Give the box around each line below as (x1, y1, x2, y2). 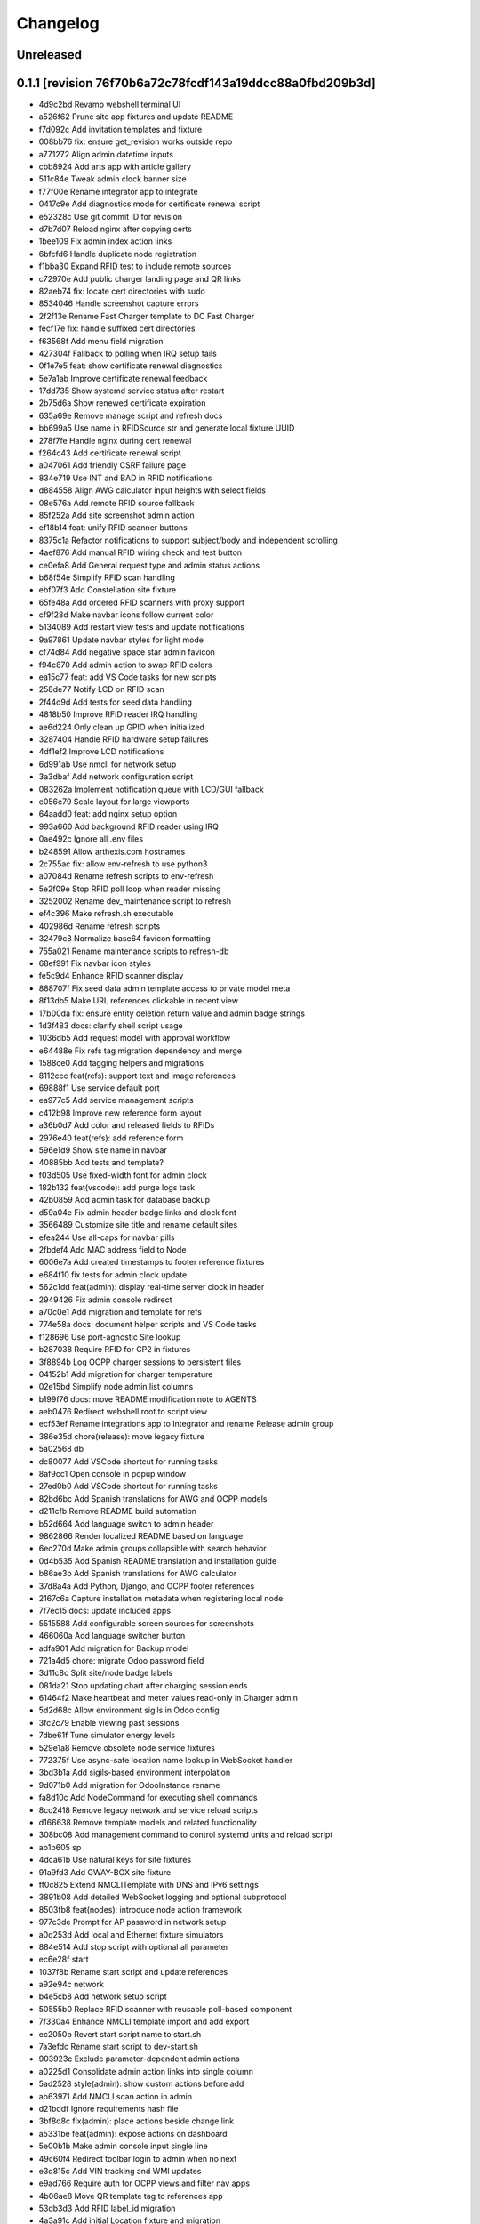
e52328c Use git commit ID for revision (38, 211, 182, 222)
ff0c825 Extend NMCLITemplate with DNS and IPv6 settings (38, 1879, 260, 1890)
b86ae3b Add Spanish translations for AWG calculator (38, 1568, 237, 1579)
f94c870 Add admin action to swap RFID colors (38, 659, 212, 670)
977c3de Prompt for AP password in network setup (38, 1917, 227, 1928)
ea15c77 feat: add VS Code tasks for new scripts (38, 672, 217, 682)
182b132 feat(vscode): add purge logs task (38, 1182, 196, 1193)
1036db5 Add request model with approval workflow (38, 1033, 231, 1044)
